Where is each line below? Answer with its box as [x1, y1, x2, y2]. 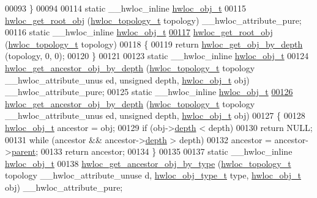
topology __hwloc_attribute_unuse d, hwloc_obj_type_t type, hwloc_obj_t [5, 169, 301, 182]
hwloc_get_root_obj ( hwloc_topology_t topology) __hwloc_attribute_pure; [5, 13, 302, 26]
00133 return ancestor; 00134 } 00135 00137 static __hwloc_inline [40, 145, 293, 158]
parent [11, 145, 36, 158]
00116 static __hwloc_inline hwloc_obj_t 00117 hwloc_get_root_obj [5, 26, 273, 38]
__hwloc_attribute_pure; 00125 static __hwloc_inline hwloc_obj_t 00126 [5, 85, 293, 98]
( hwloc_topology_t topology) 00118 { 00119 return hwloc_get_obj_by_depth [5, 37, 303, 50]
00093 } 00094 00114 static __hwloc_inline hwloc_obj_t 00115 [5, 2, 247, 14]
